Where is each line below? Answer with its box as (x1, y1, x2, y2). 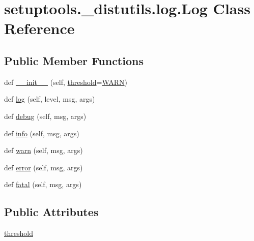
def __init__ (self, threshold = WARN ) (4, 76, 127, 87)
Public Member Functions (4, 52, 144, 68)
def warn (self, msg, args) (4, 145, 83, 156)
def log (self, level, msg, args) (4, 94, 95, 104)
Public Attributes (4, 204, 99, 220)
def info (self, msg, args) (4, 128, 79, 138)
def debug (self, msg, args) (4, 110, 87, 121)
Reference (4, 18, 75, 39)
